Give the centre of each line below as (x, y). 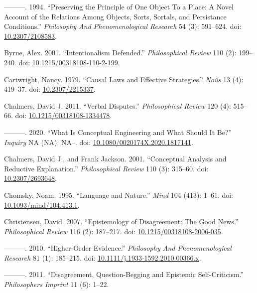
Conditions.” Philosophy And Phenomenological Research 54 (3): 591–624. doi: (123, 26)
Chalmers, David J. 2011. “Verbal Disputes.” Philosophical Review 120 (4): (118, 105)
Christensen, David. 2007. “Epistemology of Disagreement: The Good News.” (121, 221)
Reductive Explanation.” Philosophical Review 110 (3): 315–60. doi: (106, 168)
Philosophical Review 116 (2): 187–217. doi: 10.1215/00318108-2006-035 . (114, 231)
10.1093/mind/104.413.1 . (42, 205)
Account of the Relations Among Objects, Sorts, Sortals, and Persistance (115, 16)
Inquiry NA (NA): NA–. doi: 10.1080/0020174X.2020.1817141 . (99, 142)
